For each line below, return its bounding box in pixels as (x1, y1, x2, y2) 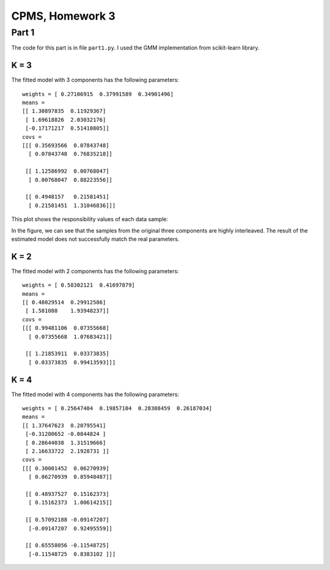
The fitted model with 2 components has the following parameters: (11, 267, 180, 275)
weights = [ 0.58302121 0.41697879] (22, 282, 136, 289)
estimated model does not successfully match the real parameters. (11, 235, 180, 242)
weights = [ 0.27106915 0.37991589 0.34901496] (22, 91, 174, 97)
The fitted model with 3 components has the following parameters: (11, 77, 180, 84)
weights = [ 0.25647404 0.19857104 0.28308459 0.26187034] (22, 405, 213, 412)
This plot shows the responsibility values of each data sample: (11, 216, 168, 223)
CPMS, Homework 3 (11, 9, 116, 23)
